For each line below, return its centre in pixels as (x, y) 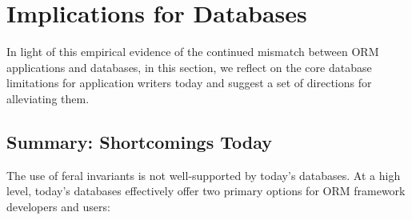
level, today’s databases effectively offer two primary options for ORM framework (206, 191)
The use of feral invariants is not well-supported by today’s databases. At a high (204, 175)
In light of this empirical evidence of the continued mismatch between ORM (193, 52)
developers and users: (58, 206)
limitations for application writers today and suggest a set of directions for (189, 83)
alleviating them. (48, 98)
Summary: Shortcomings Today (139, 141)
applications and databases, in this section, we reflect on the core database (189, 67)
